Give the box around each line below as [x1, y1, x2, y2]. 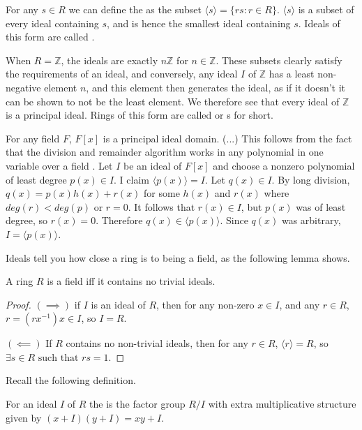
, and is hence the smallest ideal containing [107, 15, 291, 30]
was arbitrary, [281, 213, 341, 228]
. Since [220, 213, 248, 228]
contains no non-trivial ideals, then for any [66, 336, 248, 350]
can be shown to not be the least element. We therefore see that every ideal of [6, 94, 340, 108]
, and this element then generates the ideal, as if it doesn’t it [86, 80, 346, 94]
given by [6, 410, 42, 424]
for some [144, 186, 180, 200]
